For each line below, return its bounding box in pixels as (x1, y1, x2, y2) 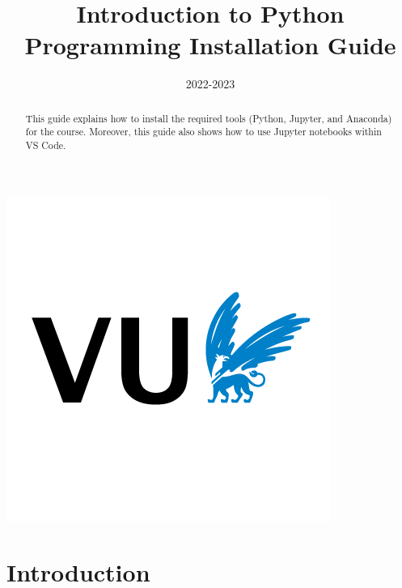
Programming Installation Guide (24, 28, 396, 62)
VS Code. (25, 138, 66, 152)
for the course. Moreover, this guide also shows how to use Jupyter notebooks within (25, 125, 382, 138)
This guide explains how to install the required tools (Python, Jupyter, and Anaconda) (25, 111, 392, 125)
